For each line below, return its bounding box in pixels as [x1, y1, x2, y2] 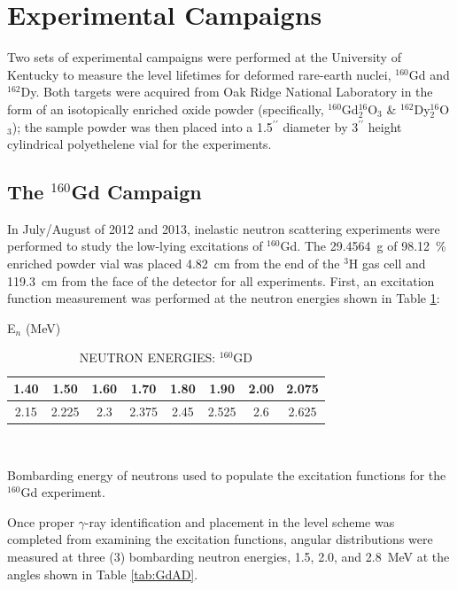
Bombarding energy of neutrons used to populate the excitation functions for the [7, 465, 446, 484]
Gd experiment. [20, 483, 105, 501]
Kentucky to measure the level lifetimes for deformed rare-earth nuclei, [7, 65, 391, 83]
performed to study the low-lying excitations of [7, 237, 263, 255]
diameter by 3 [283, 117, 359, 136]
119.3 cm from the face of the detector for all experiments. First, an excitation [7, 271, 435, 290]
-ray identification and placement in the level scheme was [84, 512, 395, 531]
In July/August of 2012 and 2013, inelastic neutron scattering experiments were [7, 219, 440, 237]
